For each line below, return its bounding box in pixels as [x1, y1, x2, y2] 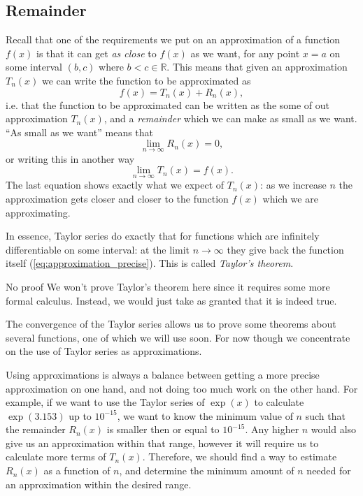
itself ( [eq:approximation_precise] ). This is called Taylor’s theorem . [6, 256, 294, 270]
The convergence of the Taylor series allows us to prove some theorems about [6, 316, 336, 331]
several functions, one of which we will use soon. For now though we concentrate [6, 330, 350, 344]
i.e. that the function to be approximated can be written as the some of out [6, 97, 330, 112]
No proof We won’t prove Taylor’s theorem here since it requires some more [6, 279, 330, 293]
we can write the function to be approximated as [42, 73, 251, 87]
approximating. [6, 205, 71, 219]
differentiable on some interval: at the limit [6, 242, 190, 256]
